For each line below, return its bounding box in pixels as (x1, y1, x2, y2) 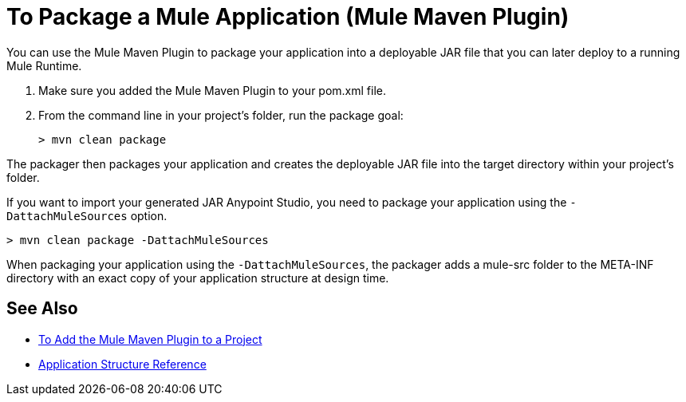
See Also (6, 298, 78, 319)
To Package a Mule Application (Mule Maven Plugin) (6, 3, 570, 30)
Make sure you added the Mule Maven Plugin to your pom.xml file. (38, 83, 387, 97)
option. (130, 208, 168, 223)
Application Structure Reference (38, 357, 207, 371)
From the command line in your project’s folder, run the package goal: (38, 108, 404, 122)
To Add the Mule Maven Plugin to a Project (38, 332, 262, 346)
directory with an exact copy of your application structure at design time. (6, 270, 389, 285)
